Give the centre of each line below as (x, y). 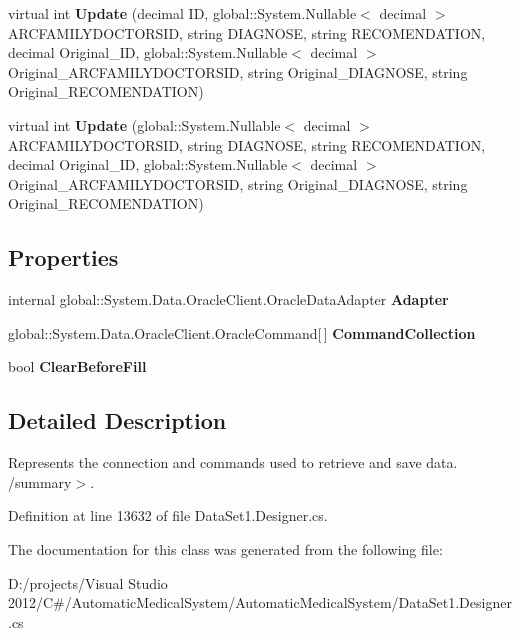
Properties (63, 257)
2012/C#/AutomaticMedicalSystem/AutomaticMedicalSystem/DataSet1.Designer (260, 602)
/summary (40, 481)
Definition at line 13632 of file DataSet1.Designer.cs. (168, 515)
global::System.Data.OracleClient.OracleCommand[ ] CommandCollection (242, 332)
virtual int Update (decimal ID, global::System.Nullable (182, 13)
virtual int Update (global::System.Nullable (144, 124)
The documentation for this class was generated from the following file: (225, 548)
